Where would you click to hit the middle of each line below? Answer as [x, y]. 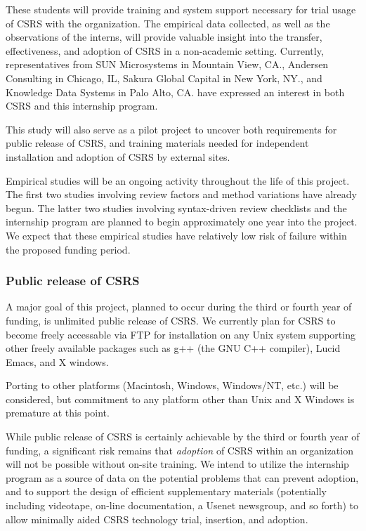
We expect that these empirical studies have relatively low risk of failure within [176, 235]
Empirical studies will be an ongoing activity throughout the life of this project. [178, 180]
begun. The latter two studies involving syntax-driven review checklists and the [176, 208]
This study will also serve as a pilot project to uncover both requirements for [171, 129]
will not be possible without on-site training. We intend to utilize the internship [177, 464]
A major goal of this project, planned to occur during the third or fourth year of [179, 307]
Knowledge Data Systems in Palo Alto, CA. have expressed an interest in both [175, 92]
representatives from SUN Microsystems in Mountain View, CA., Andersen [167, 64]
